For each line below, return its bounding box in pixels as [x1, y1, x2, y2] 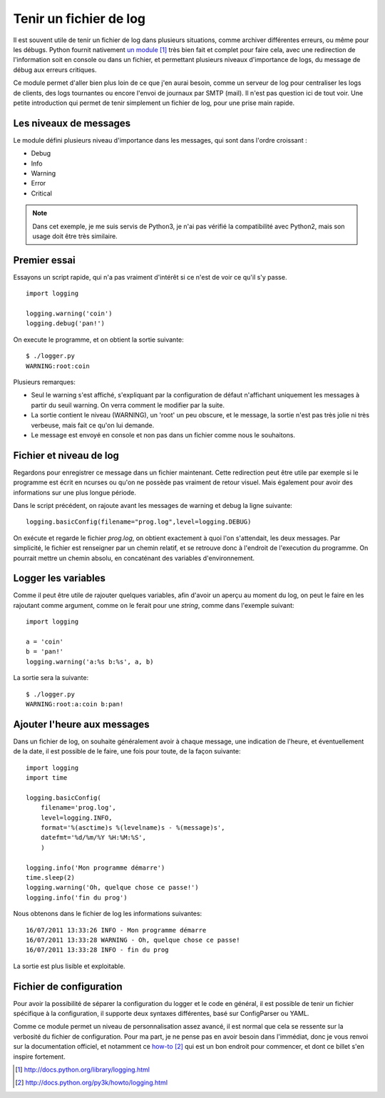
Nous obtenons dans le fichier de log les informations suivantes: [13, 910, 202, 918]
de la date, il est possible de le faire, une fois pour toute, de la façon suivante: [13, 747, 242, 756]
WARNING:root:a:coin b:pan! [26, 700, 124, 708]
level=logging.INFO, [40, 813, 113, 822]
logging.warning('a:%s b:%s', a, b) [26, 657, 154, 666]
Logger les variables [13, 572, 106, 584]
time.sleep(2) [26, 873, 75, 881]
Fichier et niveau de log [13, 449, 119, 462]
